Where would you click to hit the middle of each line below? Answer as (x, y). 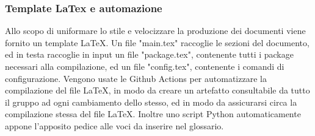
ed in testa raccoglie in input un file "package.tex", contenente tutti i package (149, 54)
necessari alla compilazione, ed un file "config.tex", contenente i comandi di (145, 66)
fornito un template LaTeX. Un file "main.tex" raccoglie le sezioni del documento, (157, 42)
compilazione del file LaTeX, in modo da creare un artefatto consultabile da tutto (157, 90)
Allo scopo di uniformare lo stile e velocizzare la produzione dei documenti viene (155, 31)
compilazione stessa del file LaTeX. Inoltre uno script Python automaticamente (153, 114)
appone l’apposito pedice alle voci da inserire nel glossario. (114, 125)
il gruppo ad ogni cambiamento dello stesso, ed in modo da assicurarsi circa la (151, 102)
